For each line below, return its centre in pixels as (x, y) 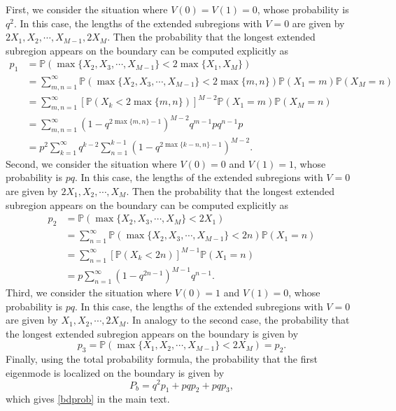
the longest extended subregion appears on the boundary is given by (152, 333)
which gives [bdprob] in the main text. (88, 399)
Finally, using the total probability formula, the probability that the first (162, 359)
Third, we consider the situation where (89, 293)
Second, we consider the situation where (91, 163)
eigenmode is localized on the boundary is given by (115, 372)
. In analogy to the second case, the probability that (238, 320)
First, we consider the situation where (87, 9)
